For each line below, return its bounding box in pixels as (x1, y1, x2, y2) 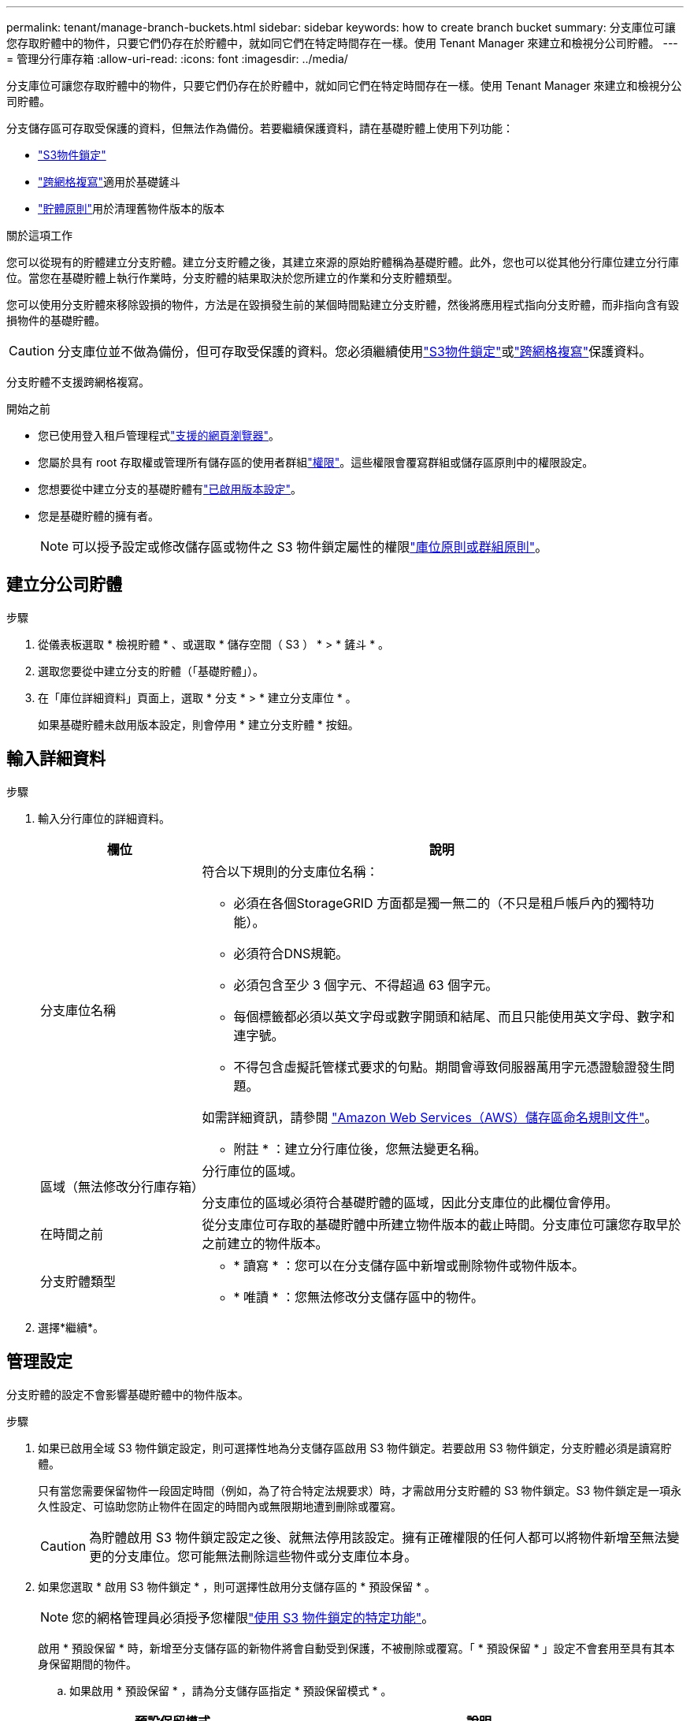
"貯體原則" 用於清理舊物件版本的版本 (38, 202, 225, 215)
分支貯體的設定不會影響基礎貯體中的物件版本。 (6, 1387, 249, 1401)
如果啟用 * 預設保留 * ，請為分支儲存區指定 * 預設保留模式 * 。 (69, 1683, 392, 1697)
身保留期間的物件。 (38, 1656, 137, 1671)
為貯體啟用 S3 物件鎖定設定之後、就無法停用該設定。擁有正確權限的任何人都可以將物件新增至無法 (89, 1529, 667, 1545)
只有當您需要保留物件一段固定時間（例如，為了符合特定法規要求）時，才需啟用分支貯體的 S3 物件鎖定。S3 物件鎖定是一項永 (38, 1483, 682, 1497)
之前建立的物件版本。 (202, 1235, 328, 1251)
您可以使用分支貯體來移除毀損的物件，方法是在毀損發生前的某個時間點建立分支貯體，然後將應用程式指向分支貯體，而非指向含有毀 (6, 298, 679, 311)
